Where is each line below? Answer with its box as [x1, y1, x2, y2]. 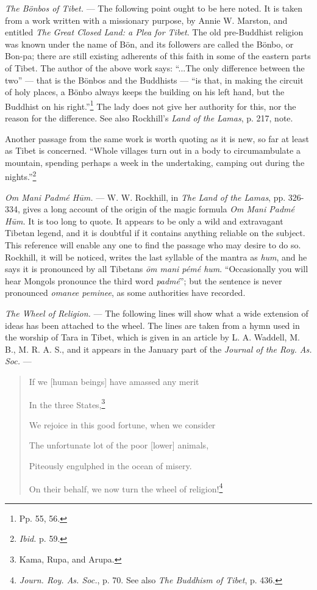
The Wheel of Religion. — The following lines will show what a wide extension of [5, 306, 308, 319]
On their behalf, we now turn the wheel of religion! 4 [29, 480, 223, 495]
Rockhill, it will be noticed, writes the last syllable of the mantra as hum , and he [5, 250, 307, 263]
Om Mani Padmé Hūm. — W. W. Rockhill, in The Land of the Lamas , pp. [5, 190, 286, 203]
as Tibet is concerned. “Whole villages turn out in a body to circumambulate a [5, 144, 301, 157]
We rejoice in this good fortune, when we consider [29, 418, 216, 431]
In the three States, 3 [29, 396, 105, 411]
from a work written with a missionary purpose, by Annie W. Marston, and [5, 13, 288, 26]
